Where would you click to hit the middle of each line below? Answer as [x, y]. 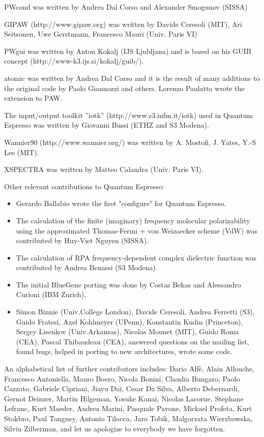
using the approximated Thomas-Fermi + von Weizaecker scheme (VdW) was [137, 230]
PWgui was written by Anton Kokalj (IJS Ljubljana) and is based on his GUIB [128, 51]
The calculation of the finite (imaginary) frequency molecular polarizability [133, 220]
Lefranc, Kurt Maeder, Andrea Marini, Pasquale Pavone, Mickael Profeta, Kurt [128, 408]
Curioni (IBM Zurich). [51, 294]
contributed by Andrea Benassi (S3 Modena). [87, 267]
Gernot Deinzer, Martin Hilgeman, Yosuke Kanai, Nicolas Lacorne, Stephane [124, 398]
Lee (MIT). [22, 152]
